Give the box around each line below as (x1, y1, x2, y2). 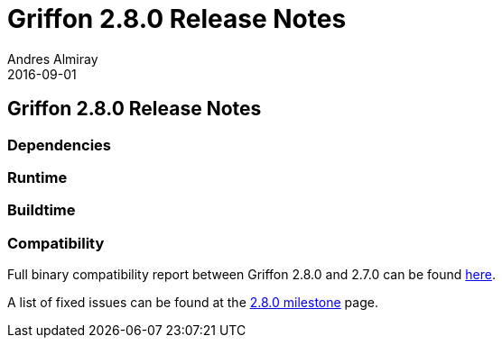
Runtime (7, 168, 68, 186)
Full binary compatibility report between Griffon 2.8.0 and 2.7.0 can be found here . (7, 267, 496, 283)
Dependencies (7, 135, 112, 154)
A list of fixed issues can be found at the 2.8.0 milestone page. (7, 295, 378, 311)
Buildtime (7, 201, 76, 220)
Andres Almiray (7, 50, 98, 67)
